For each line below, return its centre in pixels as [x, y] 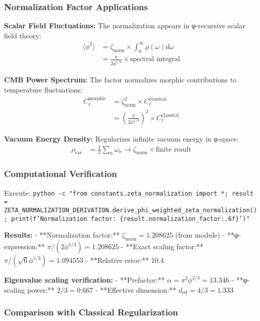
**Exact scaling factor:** [165, 246]
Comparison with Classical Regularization [91, 312]
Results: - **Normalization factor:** [62, 235]
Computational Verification [61, 174]
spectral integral [155, 59]
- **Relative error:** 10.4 [125, 260]
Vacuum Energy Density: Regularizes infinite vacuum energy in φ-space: [121, 138]
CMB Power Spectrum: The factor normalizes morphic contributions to [120, 80]
